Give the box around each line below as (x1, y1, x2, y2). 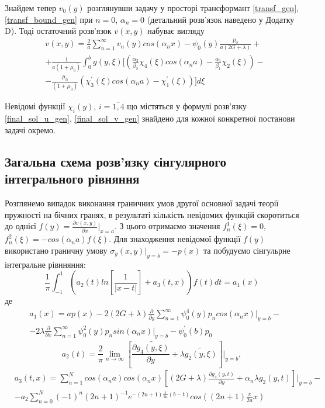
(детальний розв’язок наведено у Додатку (147, 13, 295, 25)
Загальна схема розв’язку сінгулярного (5, 152, 226, 170)
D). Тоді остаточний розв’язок (5, 25, 112, 37)
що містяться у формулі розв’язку (127, 100, 247, 112)
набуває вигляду (147, 25, 205, 37)
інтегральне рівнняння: (5, 258, 86, 270)
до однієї (5, 220, 36, 232)
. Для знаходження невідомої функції (109, 233, 241, 245)
